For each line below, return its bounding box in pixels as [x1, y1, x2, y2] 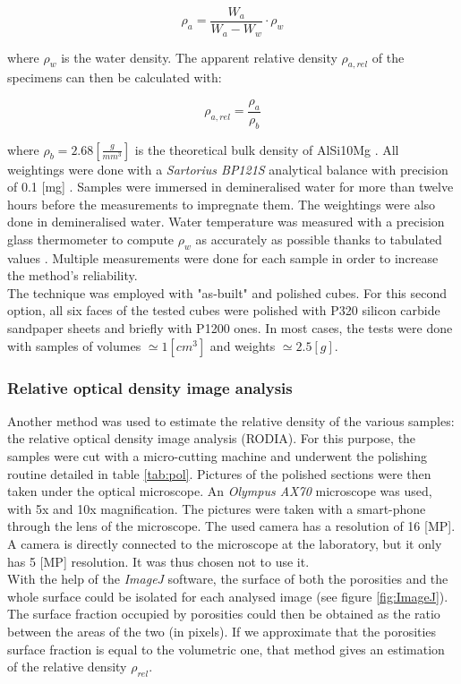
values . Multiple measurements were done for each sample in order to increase [7, 248, 439, 267]
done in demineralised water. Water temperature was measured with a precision [7, 212, 445, 231]
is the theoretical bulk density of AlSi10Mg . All [134, 140, 399, 158]
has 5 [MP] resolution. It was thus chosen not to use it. [7, 551, 310, 570]
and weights [209, 336, 276, 355]
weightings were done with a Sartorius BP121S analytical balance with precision [7, 159, 448, 178]
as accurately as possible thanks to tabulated [195, 229, 442, 248]
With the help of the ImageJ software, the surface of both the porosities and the [7, 569, 448, 588]
